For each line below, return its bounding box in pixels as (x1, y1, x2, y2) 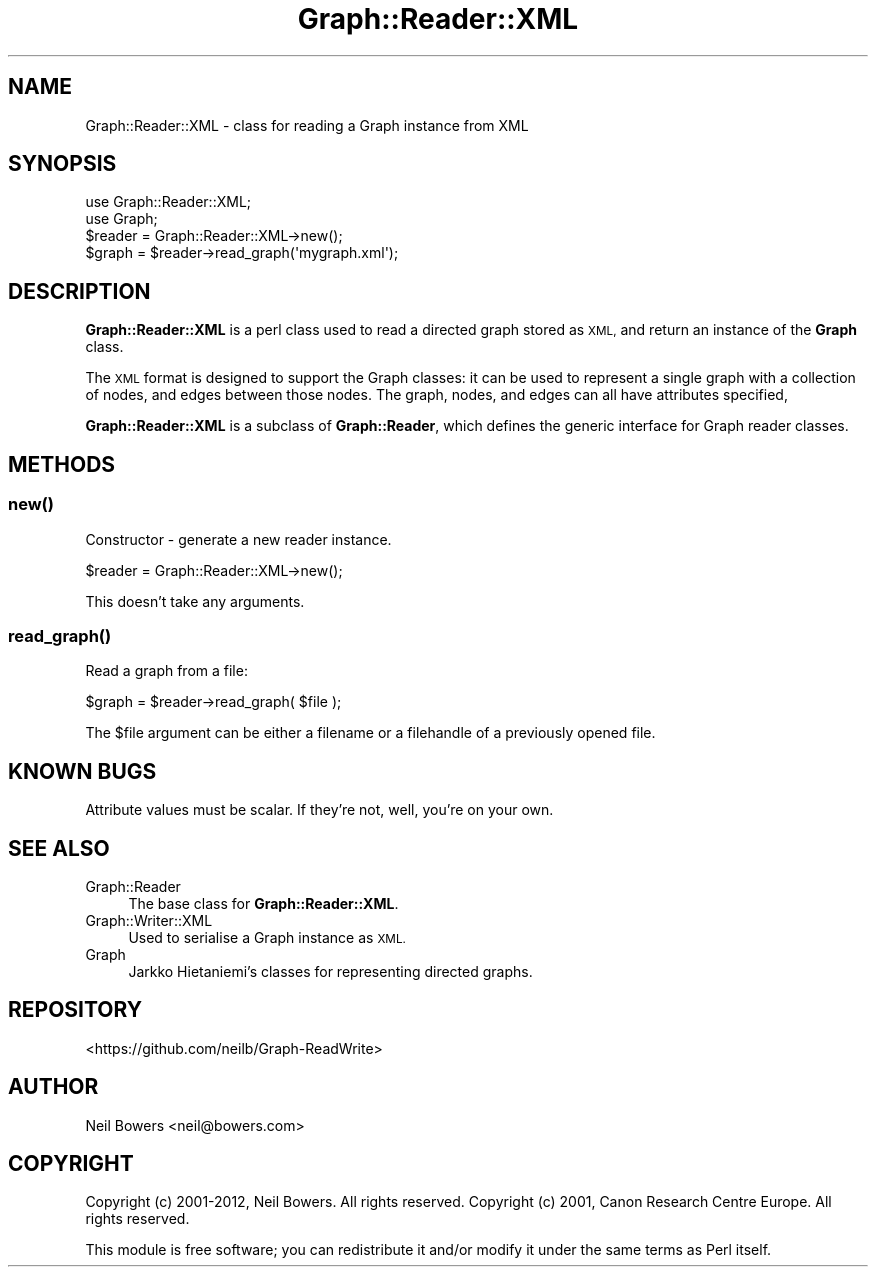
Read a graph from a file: (85, 662, 248, 680)
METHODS (8, 451, 116, 477)
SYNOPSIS (8, 151, 117, 177)
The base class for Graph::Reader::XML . (128, 894, 399, 912)
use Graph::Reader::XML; (85, 193, 252, 211)
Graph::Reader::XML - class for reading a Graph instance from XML (85, 116, 529, 134)
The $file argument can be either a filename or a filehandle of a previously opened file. (85, 724, 656, 742)
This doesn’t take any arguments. (85, 592, 305, 610)
